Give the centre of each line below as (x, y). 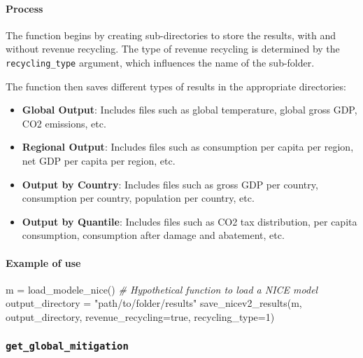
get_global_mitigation (67, 346)
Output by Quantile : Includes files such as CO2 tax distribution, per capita (190, 221)
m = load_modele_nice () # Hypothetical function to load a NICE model (162, 289)
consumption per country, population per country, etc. (138, 198)
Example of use (43, 262)
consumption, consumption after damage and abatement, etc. (153, 235)
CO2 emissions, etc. (64, 123)
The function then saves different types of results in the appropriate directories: (176, 86)
